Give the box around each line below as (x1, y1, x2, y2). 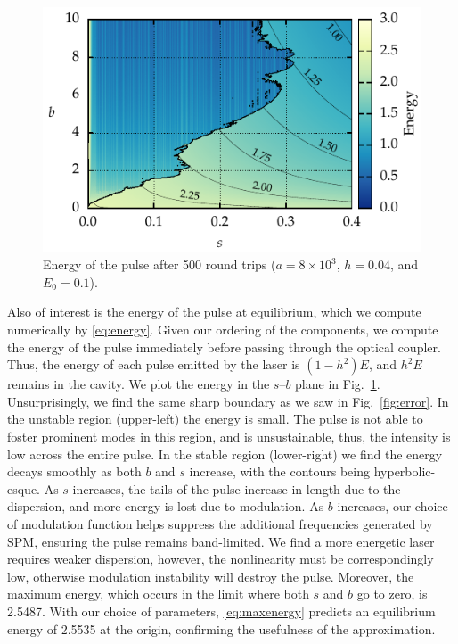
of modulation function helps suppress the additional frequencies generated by (7, 515, 433, 533)
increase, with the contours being (189, 462, 371, 481)
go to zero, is (356, 584, 428, 603)
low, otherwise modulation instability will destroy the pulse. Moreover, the (7, 566, 414, 585)
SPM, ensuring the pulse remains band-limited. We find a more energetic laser (7, 532, 435, 550)
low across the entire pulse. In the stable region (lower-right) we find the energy (7, 444, 443, 463)
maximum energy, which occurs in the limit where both (7, 584, 309, 603)
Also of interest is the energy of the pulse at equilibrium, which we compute (7, 302, 421, 321)
